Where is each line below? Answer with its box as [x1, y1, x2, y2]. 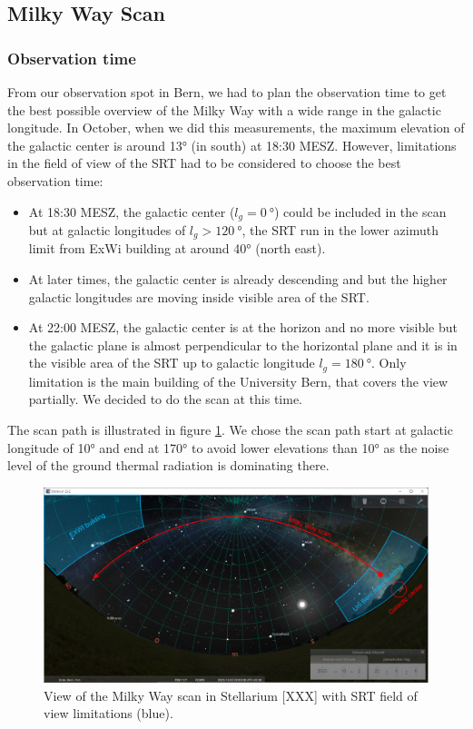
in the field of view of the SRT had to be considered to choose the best [7, 153, 401, 172]
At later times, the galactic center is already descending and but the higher [28, 270, 448, 289]
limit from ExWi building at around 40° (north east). [28, 239, 326, 258]
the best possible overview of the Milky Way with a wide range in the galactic [7, 100, 441, 119]
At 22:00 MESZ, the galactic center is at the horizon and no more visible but [28, 318, 458, 337]
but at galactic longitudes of [28, 221, 186, 240]
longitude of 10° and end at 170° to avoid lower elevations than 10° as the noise [7, 438, 449, 457]
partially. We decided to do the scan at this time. [28, 389, 302, 409]
